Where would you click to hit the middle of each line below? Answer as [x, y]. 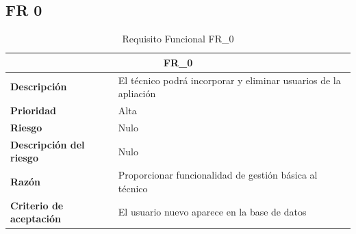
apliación [137, 93]
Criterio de [37, 205]
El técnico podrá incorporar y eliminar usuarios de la [229, 80]
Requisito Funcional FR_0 [178, 39]
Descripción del [48, 144]
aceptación [36, 219]
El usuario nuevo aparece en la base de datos [212, 212]
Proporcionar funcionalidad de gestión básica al [218, 175]
